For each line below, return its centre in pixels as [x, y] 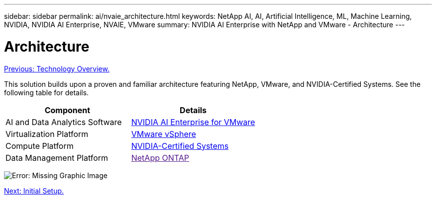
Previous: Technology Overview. [57, 68]
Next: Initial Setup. [34, 191]
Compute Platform [40, 146]
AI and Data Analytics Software [64, 122]
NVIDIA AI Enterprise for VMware [193, 122]
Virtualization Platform [47, 134]
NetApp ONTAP [160, 158]
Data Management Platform [57, 158]
